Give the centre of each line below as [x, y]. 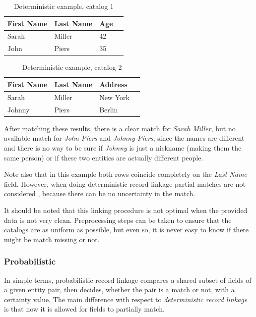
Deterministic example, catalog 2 [72, 67]
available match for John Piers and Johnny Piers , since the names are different [124, 138]
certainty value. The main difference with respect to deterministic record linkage [126, 299]
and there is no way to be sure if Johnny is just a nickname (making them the [123, 147]
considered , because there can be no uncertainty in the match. [100, 193]
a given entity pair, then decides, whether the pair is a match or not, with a [119, 290]
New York [114, 97]
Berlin [109, 109]
